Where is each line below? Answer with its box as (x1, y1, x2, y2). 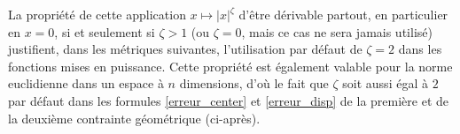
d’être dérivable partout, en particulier (238, 5, 448, 23)
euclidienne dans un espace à (8, 74, 164, 93)
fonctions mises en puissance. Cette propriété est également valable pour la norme (8, 56, 453, 75)
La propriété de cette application (8, 5, 186, 23)
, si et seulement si (54, 22, 155, 41)
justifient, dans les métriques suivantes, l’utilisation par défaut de (8, 40, 363, 58)
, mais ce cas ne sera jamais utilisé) (241, 22, 433, 41)
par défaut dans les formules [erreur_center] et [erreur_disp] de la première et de (8, 91, 448, 109)
